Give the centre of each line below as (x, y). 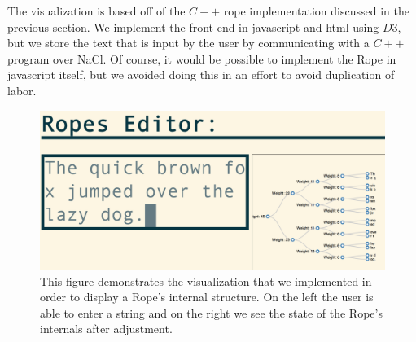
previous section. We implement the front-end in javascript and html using (193, 26)
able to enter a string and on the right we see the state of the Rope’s (211, 312)
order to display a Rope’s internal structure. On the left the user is (207, 297)
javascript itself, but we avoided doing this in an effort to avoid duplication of (201, 75)
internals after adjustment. (106, 329)
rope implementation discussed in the (316, 11)
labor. (22, 90)
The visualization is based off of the (96, 11)
